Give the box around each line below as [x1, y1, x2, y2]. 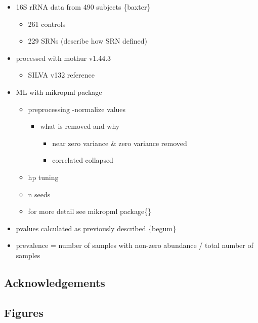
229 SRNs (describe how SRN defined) [28, 35, 148, 46]
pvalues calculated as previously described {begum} [16, 223, 176, 233]
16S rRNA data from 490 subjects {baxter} [16, 2, 151, 12]
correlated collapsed [52, 155, 113, 165]
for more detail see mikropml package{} [28, 206, 152, 217]
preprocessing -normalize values [28, 103, 126, 114]
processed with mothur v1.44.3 [16, 52, 111, 63]
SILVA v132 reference [28, 69, 95, 80]
